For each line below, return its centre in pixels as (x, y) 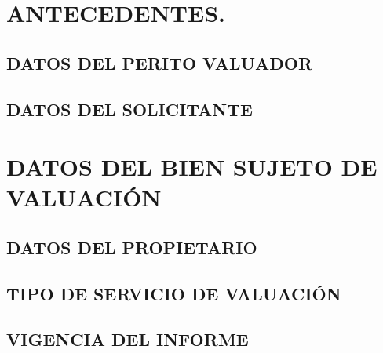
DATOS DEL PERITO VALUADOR (160, 62)
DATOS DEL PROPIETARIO (132, 247)
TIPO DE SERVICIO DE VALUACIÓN (174, 293)
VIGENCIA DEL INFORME (128, 339)
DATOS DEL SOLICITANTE (129, 109)
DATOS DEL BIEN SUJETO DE (192, 167)
